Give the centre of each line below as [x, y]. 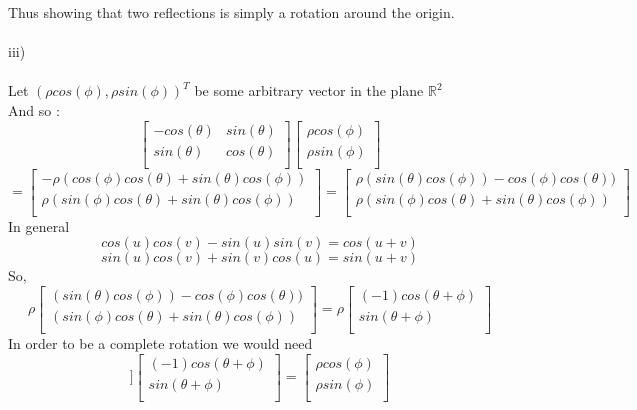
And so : [34, 109]
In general [39, 225]
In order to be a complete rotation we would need [160, 343]
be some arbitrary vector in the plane [309, 90]
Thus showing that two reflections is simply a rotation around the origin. [231, 12]
